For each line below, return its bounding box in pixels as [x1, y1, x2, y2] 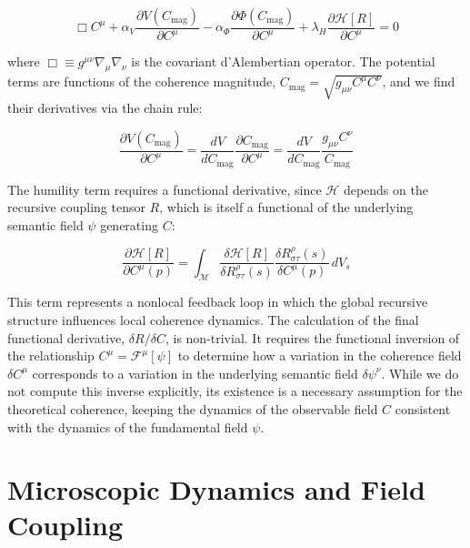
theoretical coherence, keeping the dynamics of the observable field [7, 399, 378, 418]
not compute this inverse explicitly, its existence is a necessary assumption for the [7, 381, 463, 401]
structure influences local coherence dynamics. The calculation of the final [7, 310, 419, 329]
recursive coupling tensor [7, 198, 145, 217]
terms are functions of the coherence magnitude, [7, 72, 276, 91]
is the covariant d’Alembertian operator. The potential [131, 52, 435, 71]
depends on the [343, 179, 428, 198]
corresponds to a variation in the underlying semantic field [32, 363, 358, 382]
